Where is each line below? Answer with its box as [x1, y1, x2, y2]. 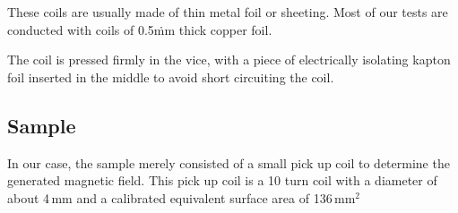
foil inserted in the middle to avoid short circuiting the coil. [7, 67, 334, 86]
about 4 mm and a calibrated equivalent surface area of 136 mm [7, 188, 356, 207]
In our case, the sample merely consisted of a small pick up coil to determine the [7, 153, 450, 172]
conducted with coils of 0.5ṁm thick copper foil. [7, 20, 272, 38]
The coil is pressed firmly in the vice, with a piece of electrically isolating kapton [7, 50, 451, 69]
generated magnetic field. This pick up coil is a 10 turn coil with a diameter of [7, 171, 437, 190]
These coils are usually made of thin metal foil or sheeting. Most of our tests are [7, 3, 448, 21]
